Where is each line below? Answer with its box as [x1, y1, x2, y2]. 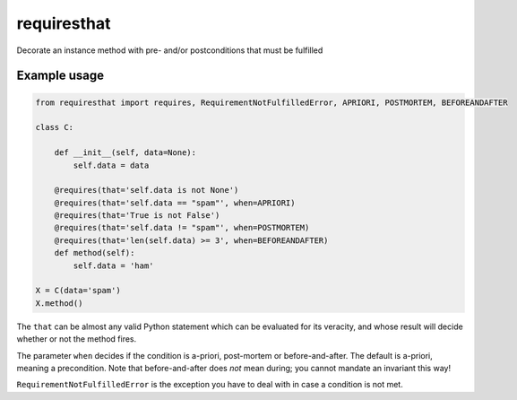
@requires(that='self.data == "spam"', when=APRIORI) [54, 197, 296, 208]
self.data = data [73, 160, 150, 170]
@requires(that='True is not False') [54, 211, 220, 221]
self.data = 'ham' [73, 260, 154, 271]
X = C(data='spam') [35, 285, 121, 296]
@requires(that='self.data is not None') [54, 185, 239, 196]
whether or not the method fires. [16, 334, 137, 344]
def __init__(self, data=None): [54, 148, 197, 158]
